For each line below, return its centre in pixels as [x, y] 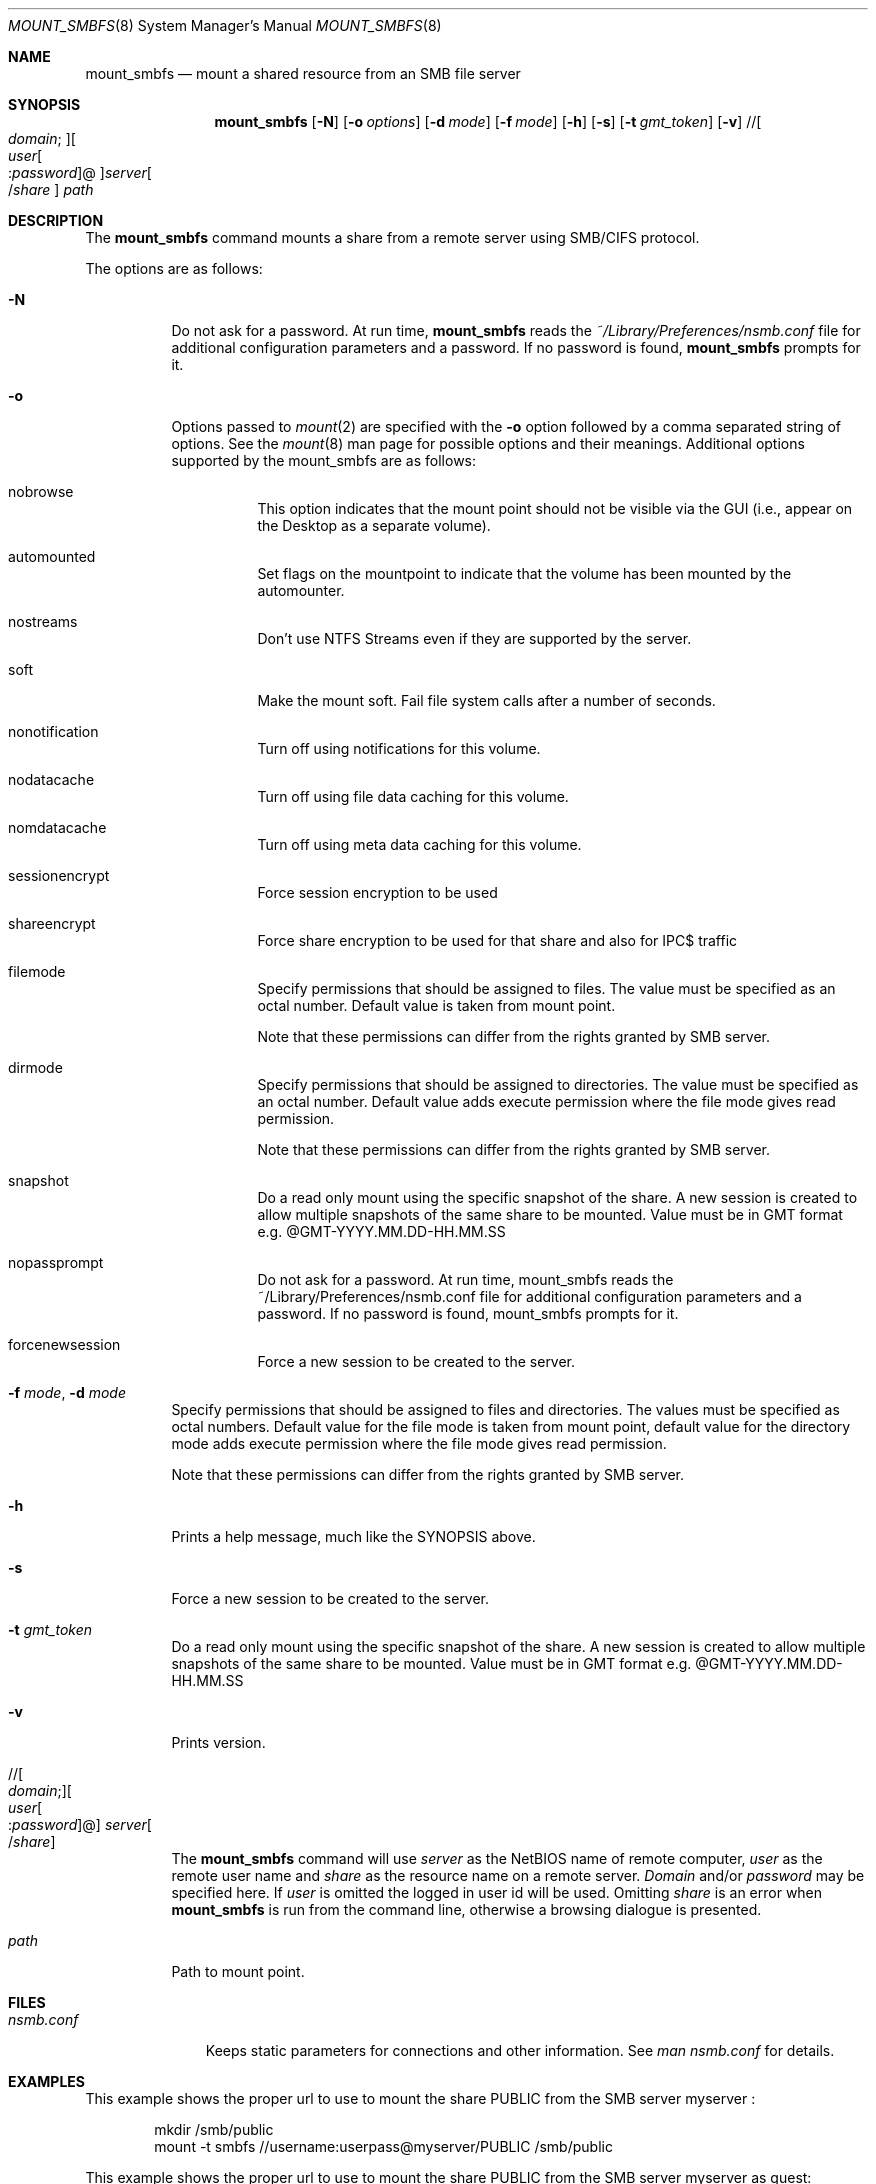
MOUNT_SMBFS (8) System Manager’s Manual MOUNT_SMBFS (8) [225, 25]
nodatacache [51, 779]
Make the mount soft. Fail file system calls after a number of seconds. [486, 700]
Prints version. [218, 1742]
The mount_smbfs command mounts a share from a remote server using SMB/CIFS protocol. [392, 237]
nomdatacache [57, 827]
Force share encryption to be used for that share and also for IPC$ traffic [497, 940]
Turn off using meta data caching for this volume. [419, 844]
